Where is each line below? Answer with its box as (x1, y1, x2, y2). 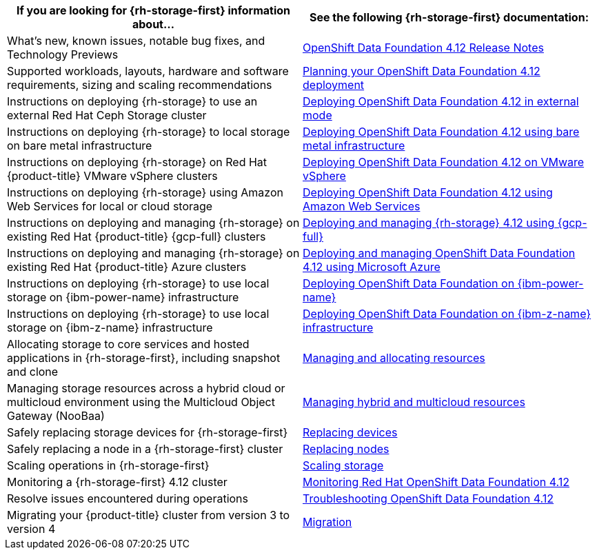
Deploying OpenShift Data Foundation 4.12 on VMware (303, 155, 585, 169)
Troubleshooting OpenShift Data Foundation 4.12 (303, 492, 554, 505)
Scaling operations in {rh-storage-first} (7, 458, 210, 472)
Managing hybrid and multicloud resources (303, 395, 525, 409)
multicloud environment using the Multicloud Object (7, 395, 275, 409)
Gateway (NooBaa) (7, 409, 105, 423)
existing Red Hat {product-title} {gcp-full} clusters (7, 230, 266, 243)
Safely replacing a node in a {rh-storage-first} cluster (7, 442, 283, 456)
